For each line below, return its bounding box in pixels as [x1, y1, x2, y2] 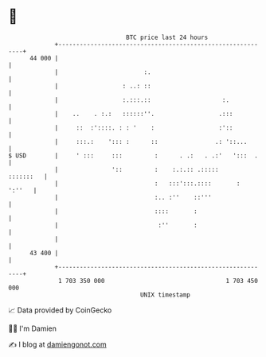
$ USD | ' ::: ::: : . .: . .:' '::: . [8, 151, 259, 160]
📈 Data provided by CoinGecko [8, 305, 112, 315]
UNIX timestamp [139, 290, 191, 299]
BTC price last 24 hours [126, 33, 209, 41]
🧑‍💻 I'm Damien [8, 324, 57, 333]
